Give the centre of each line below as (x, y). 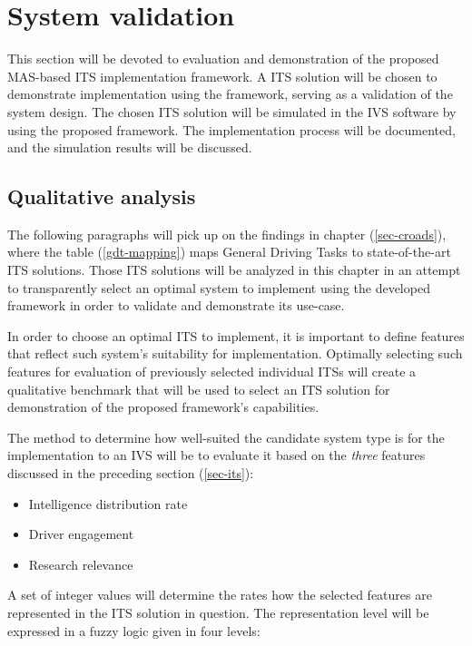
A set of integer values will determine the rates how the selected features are (220, 595)
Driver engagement (81, 534)
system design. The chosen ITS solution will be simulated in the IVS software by (232, 111)
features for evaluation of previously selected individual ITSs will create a (212, 372)
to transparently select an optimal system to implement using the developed (219, 287)
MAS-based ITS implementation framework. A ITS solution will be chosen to (222, 76)
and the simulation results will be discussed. (130, 147)
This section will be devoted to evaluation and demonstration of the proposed (223, 59)
